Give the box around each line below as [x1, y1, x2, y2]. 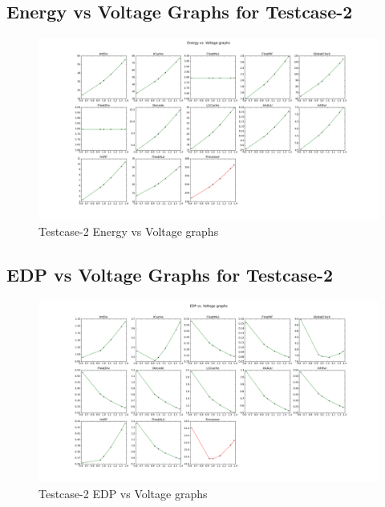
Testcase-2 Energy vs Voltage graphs [38, 222, 219, 239]
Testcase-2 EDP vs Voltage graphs [38, 485, 208, 501]
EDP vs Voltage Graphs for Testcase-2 [6, 262, 334, 286]
